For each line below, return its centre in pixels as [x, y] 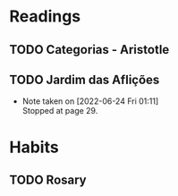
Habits [34, 147]
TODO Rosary [48, 179]
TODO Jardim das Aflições [85, 79]
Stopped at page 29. [60, 111]
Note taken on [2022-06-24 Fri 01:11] [90, 101]
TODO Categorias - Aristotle [89, 50]
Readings [45, 17]
